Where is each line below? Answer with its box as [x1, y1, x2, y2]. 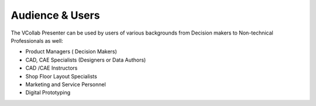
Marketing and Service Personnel [25, 81, 107, 88]
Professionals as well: [11, 37, 64, 44]
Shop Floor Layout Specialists [25, 73, 98, 80]
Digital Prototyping [25, 89, 71, 96]
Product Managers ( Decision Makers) [25, 48, 117, 55]
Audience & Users [11, 9, 100, 22]
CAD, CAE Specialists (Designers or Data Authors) [25, 56, 146, 63]
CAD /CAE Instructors [25, 64, 78, 71]
